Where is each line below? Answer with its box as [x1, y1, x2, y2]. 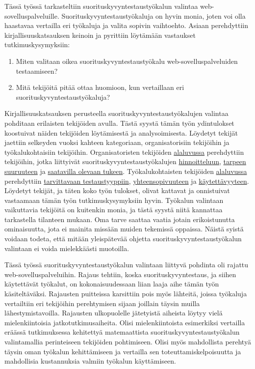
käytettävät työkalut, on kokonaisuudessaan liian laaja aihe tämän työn [4, 279, 219, 289]
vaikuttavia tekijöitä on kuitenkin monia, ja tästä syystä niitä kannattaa [4, 204, 223, 215]
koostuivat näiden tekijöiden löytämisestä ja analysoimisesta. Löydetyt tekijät [4, 127, 238, 138]
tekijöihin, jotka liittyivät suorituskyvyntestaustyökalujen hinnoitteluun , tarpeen [4, 156, 246, 167]
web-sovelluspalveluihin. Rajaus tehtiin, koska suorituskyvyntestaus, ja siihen [4, 269, 236, 279]
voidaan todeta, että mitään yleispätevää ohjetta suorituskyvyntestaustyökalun [4, 233, 242, 244]
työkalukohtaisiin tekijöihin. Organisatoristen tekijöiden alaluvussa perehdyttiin [4, 146, 244, 157]
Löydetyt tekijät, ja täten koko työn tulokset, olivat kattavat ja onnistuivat [4, 185, 230, 196]
